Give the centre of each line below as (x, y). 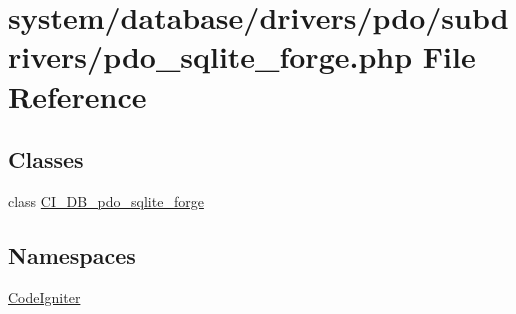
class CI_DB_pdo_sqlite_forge (106, 200)
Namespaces (72, 254)
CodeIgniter (44, 296)
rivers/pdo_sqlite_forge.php (210, 56)
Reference (77, 95)
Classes (46, 159)
